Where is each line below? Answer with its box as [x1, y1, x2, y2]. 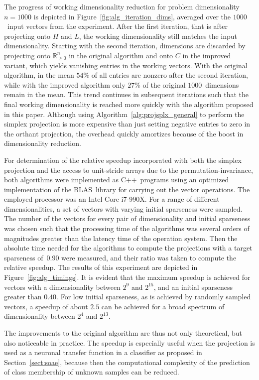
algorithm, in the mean [4, 70, 74, 80]
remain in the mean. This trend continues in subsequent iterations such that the [4, 89, 249, 100]
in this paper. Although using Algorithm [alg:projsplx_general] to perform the [4, 109, 245, 119]
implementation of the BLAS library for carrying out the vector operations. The [4, 184, 250, 194]
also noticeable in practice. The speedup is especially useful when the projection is [4, 337, 255, 348]
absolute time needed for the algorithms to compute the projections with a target [4, 243, 253, 253]
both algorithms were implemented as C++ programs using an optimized [4, 174, 229, 185]
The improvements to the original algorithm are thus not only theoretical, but [4, 328, 242, 338]
